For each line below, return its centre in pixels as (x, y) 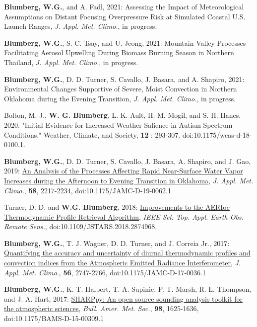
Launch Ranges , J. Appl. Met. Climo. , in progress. (81, 26)
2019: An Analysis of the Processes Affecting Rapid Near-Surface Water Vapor (124, 171)
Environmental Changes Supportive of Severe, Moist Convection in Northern (121, 89)
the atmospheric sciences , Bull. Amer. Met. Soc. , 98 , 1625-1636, (101, 308)
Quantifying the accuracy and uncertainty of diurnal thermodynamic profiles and (127, 253)
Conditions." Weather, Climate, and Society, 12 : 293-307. (92, 134)
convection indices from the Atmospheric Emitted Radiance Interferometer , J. (123, 263)
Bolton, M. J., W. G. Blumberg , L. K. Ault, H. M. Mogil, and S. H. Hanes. (123, 115)
